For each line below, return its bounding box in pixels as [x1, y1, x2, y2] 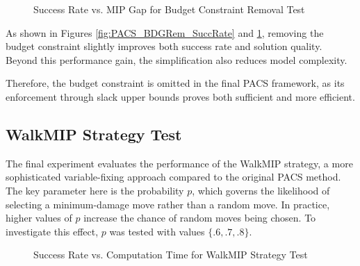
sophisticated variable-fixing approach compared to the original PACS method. [6, 169, 341, 184]
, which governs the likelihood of [192, 183, 330, 197]
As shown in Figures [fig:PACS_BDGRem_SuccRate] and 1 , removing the [6, 25, 324, 40]
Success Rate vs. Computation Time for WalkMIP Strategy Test [33, 247, 308, 262]
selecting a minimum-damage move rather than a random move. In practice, [6, 197, 330, 211]
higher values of [6, 210, 72, 225]
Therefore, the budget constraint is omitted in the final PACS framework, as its [6, 76, 345, 90]
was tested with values [109, 224, 205, 238]
